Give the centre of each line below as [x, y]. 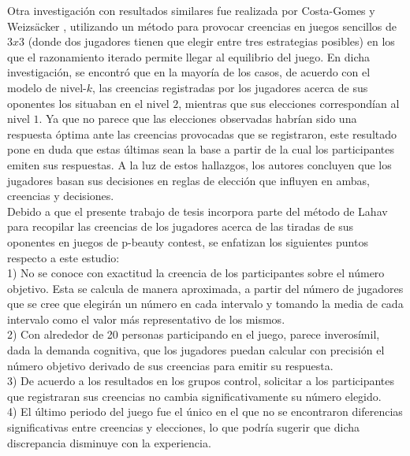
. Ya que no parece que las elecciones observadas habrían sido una [198, 119]
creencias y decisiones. [61, 196]
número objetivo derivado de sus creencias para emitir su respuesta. [170, 365]
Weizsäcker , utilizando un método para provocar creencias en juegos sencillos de [202, 26]
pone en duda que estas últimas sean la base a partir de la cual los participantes [201, 149]
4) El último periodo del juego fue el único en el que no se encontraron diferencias [205, 412]
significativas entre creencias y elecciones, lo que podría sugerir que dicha [183, 427]
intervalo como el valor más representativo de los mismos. [146, 319]
